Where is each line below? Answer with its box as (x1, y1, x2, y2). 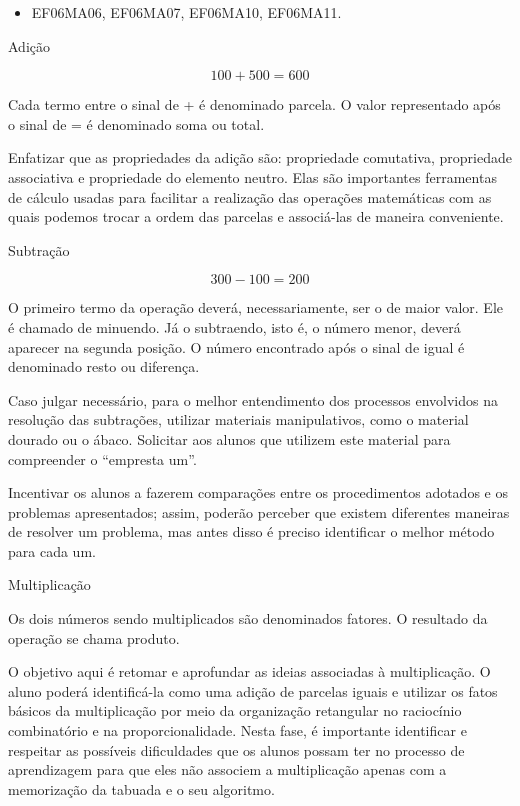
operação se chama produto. (8, 627, 180, 648)
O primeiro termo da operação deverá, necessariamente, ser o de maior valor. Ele (8, 297, 503, 318)
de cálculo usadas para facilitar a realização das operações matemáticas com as (8, 186, 492, 207)
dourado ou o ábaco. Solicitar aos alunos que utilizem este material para (8, 428, 451, 449)
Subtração (8, 239, 70, 260)
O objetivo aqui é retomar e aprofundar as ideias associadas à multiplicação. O (8, 661, 491, 682)
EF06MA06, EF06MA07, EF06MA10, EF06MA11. (31, 2, 342, 22)
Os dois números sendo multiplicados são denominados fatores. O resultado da (8, 608, 488, 629)
